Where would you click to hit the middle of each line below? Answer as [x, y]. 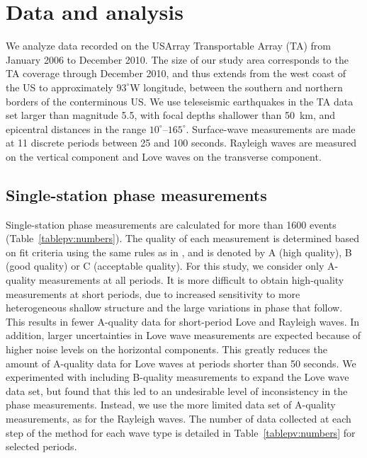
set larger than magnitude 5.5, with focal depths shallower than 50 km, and [171, 115]
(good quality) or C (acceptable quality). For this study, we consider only [165, 266]
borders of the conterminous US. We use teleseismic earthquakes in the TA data [180, 101]
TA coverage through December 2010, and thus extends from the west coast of [176, 73]
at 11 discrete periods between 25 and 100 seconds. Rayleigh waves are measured [181, 143]
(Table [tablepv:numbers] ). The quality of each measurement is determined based [182, 238]
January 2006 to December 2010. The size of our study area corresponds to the [177, 59]
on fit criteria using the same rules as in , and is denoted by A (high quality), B [179, 252]
